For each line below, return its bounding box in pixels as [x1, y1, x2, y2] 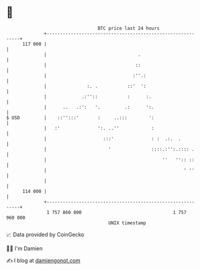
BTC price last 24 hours [97, 25, 160, 31]
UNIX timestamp [108, 219, 147, 226]
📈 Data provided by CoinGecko [6, 231, 85, 238]
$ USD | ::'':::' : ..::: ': [6, 114, 154, 121]
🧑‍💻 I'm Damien [6, 245, 43, 252]
